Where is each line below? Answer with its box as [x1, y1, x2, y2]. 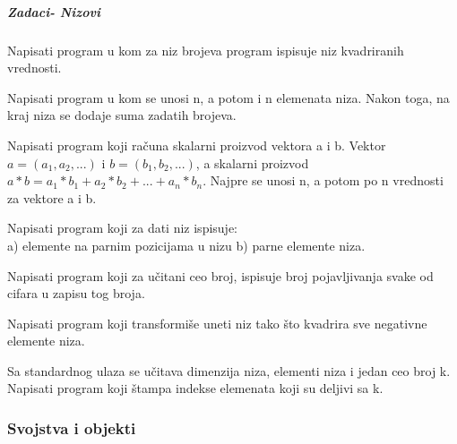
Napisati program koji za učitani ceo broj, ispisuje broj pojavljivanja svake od [7, 266, 434, 285]
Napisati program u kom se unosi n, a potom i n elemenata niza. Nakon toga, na [7, 88, 450, 107]
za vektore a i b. [7, 188, 97, 207]
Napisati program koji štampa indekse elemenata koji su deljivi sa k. [7, 379, 384, 397]
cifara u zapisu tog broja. [7, 284, 145, 303]
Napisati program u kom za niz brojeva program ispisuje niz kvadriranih [7, 40, 404, 59]
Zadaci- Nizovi [7, 2, 100, 21]
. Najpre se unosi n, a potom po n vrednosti [203, 171, 444, 190]
